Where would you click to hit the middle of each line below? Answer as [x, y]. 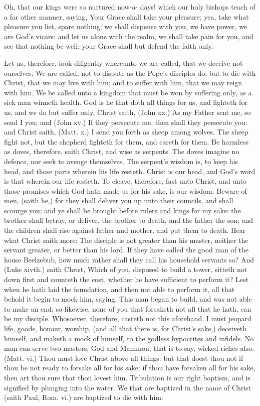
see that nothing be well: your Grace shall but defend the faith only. [109, 46]
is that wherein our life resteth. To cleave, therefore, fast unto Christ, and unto [125, 181]
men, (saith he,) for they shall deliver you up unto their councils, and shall [119, 200]
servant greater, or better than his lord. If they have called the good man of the [126, 250]
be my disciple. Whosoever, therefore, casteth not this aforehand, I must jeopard [128, 318]
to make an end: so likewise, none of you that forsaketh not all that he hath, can [128, 308]
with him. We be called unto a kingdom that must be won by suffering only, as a [128, 92]
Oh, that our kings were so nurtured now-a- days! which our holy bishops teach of [130, 7]
